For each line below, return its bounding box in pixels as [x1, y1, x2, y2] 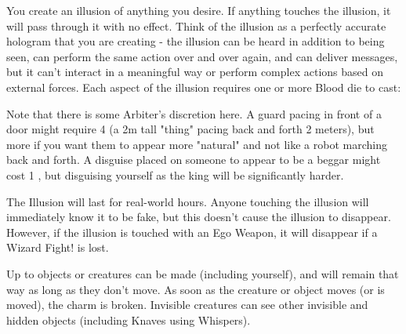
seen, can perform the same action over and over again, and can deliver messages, [6, 48, 398, 64]
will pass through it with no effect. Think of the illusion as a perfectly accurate [6, 17, 386, 34]
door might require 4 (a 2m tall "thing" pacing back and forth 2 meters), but [6, 121, 375, 137]
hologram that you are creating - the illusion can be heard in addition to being [6, 33, 385, 49]
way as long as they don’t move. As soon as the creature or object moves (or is [6, 281, 385, 297]
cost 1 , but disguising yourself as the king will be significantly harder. [6, 166, 344, 183]
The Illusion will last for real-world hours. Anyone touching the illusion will [6, 193, 369, 209]
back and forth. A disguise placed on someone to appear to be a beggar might [6, 151, 381, 168]
